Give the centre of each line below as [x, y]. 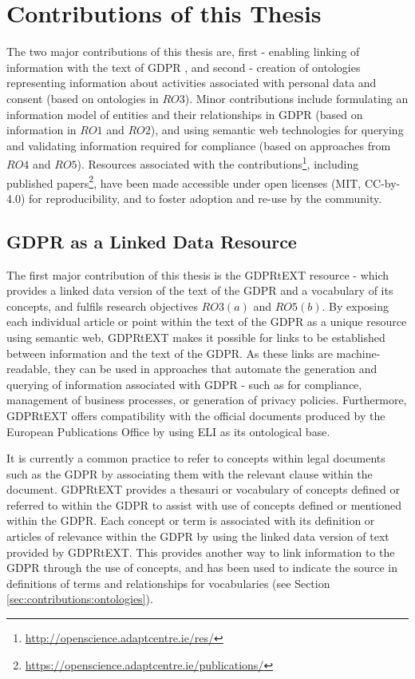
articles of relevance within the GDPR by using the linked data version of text [198, 536]
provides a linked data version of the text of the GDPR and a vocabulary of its [200, 290]
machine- [358, 353]
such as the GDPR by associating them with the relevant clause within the [190, 473]
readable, [29, 369]
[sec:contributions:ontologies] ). [80, 599]
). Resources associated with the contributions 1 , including [218, 163]
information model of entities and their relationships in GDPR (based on [185, 114]
